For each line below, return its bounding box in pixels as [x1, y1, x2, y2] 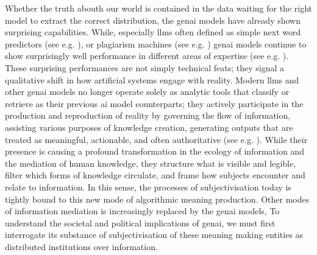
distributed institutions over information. [5, 240, 158, 253]
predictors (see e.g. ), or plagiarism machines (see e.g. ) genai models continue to [5, 37, 307, 50]
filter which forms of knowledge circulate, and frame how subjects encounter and [5, 169, 305, 181]
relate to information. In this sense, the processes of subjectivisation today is [5, 180, 291, 193]
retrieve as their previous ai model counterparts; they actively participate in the [5, 97, 304, 110]
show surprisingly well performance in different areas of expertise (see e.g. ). [5, 49, 289, 62]
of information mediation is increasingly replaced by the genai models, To [5, 204, 280, 217]
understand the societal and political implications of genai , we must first [5, 216, 276, 229]
